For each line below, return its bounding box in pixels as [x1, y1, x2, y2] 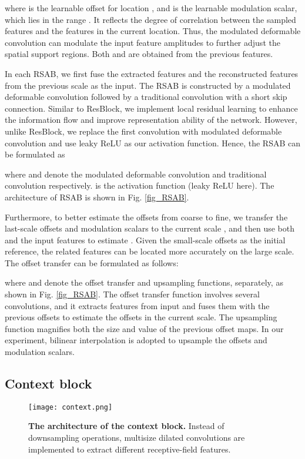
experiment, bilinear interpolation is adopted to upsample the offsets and [5, 334, 267, 346]
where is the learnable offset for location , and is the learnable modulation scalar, [5, 2, 297, 14]
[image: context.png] [28, 403, 113, 411]
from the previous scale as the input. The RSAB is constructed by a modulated [5, 79, 291, 91]
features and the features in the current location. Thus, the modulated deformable [5, 25, 301, 37]
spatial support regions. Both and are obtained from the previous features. [5, 48, 273, 60]
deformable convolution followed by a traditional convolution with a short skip [5, 91, 287, 103]
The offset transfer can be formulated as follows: [5, 256, 179, 269]
